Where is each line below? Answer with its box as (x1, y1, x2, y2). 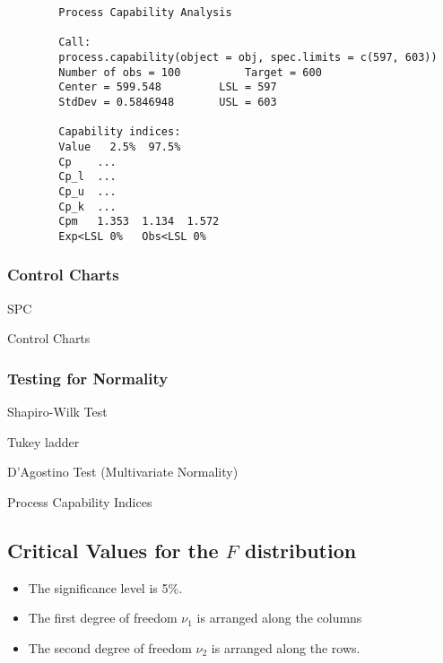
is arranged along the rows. (211, 638, 360, 657)
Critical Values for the (7, 536, 219, 564)
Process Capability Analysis (58, 6, 232, 19)
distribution (245, 536, 357, 564)
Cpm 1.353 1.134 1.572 (58, 215, 220, 228)
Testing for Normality (7, 366, 169, 389)
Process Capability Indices (7, 492, 152, 511)
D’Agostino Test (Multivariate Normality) (7, 462, 239, 481)
